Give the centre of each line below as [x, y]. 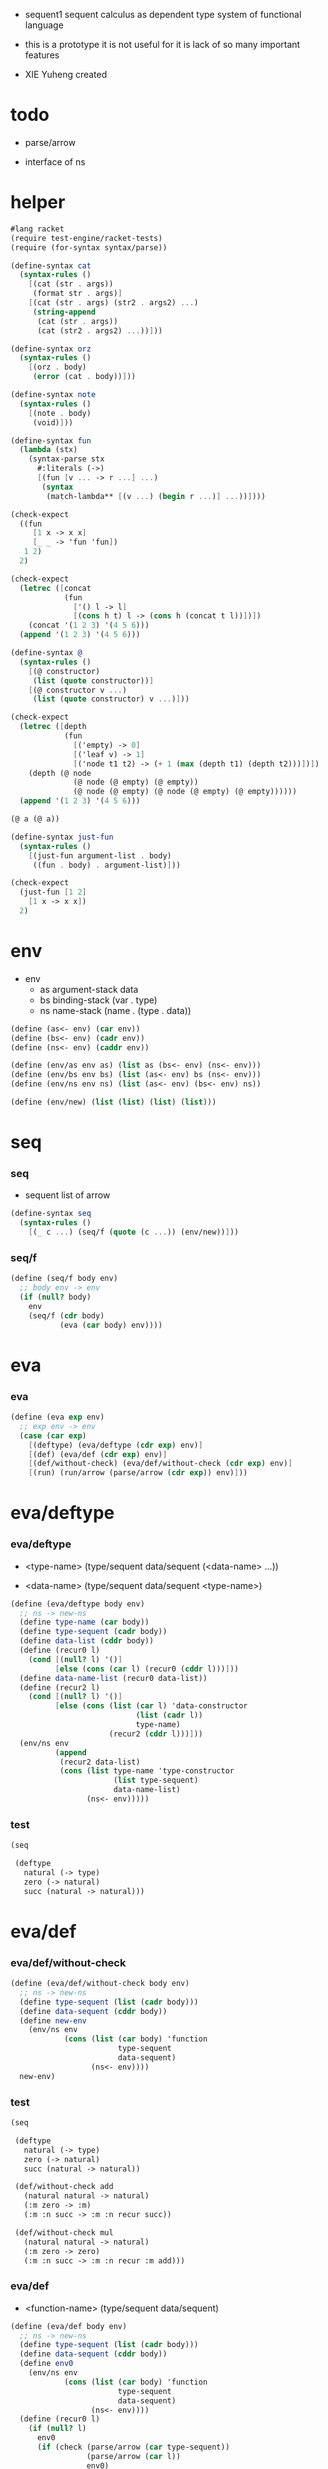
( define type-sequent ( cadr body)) [93, 1632]
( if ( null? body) [55, 1297]
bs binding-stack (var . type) [98, 1000]
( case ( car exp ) [53, 1435]
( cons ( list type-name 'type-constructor [147, 1771]
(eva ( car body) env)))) [111, 1325]
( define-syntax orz [51, 349]
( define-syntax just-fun [62, 837]
